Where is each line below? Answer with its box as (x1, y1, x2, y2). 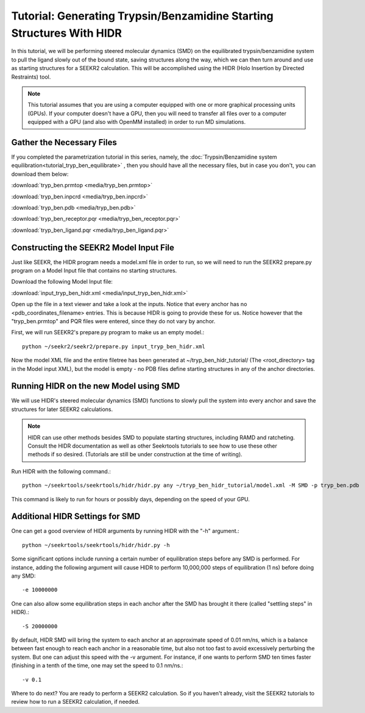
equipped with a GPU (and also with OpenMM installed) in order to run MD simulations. (27, 118, 246, 126)
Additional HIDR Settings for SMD (11, 511, 141, 521)
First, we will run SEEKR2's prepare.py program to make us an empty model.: (11, 329, 204, 336)
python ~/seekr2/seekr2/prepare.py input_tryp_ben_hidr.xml (22, 343, 205, 350)
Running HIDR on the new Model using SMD (11, 381, 180, 392)
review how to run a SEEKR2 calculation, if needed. (11, 698, 140, 706)
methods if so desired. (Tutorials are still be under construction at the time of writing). (27, 451, 243, 458)
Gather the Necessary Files (11, 137, 117, 148)
